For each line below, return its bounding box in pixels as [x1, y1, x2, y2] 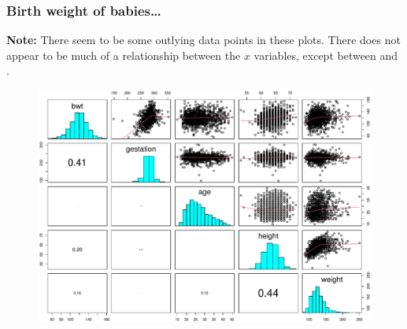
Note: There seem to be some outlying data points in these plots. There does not [6, 31, 401, 48]
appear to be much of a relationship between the [6, 46, 241, 63]
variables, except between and [253, 46, 398, 63]
